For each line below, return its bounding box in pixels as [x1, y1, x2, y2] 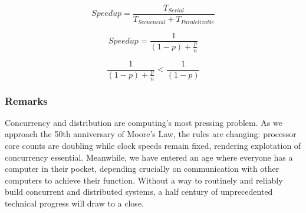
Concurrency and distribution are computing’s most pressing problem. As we [5, 116, 282, 128]
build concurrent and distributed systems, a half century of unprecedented [5, 185, 273, 198]
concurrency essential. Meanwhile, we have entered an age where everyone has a [5, 151, 293, 163]
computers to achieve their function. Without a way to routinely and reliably [5, 174, 283, 186]
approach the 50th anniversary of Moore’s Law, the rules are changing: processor [5, 128, 297, 140]
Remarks [5, 93, 48, 108]
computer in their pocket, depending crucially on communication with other [5, 162, 279, 175]
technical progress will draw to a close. [5, 197, 144, 209]
